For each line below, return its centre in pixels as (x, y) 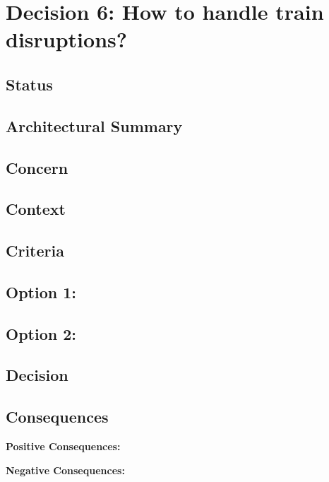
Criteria (35, 251)
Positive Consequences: (63, 446)
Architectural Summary (94, 125)
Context (36, 209)
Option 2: (41, 333)
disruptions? (66, 39)
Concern (37, 167)
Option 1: (41, 292)
